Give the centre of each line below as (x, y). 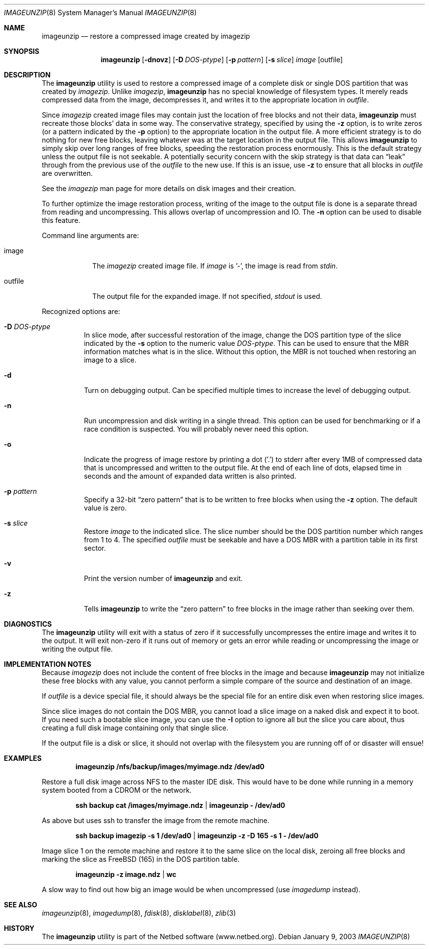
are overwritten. (67, 173)
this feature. (61, 220)
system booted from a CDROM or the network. (117, 790)
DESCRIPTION (27, 75)
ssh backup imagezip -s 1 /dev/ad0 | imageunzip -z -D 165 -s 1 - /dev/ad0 (197, 836)
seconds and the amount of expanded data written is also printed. (190, 476)
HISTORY (19, 928)
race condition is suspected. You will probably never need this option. (196, 429)
